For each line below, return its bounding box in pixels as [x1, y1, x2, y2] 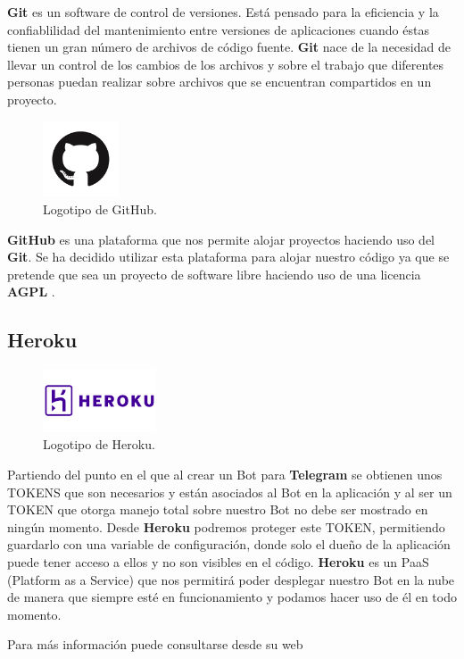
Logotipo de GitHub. [43, 199, 157, 218]
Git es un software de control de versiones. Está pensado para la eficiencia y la [7, 3, 439, 21]
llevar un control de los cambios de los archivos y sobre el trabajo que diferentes [7, 54, 444, 73]
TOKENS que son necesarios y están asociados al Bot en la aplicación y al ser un [7, 482, 452, 501]
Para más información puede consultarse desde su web [7, 635, 303, 654]
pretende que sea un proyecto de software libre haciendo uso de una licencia [7, 264, 421, 283]
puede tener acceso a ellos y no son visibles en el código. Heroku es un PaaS [7, 552, 429, 571]
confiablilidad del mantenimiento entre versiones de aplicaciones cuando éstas [7, 20, 429, 38]
